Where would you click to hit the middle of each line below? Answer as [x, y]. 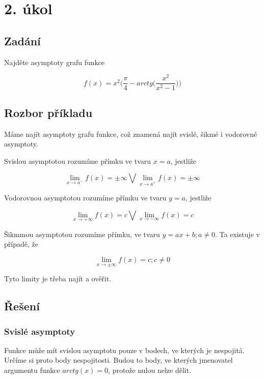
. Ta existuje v [237, 234]
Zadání [22, 40]
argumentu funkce [32, 370]
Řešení [22, 306]
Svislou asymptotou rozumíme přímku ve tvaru [78, 161]
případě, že [21, 244]
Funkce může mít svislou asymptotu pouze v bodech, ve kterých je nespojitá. [124, 350]
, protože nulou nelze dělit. [150, 370]
